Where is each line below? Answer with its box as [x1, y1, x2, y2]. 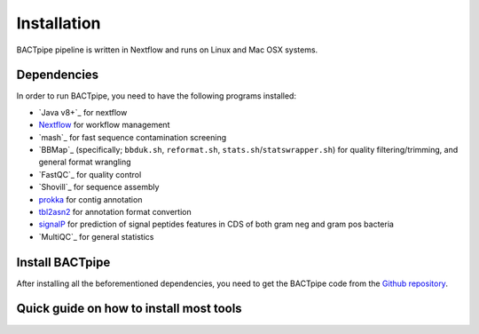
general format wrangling [38, 156, 132, 168]
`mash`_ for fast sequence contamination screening [38, 131, 226, 142]
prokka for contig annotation [38, 194, 143, 204]
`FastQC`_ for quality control [38, 169, 142, 179]
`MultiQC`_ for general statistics [38, 231, 154, 242]
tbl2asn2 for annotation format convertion [38, 206, 192, 217]
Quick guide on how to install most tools [16, 301, 243, 316]
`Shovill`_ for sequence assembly [38, 182, 160, 193]
